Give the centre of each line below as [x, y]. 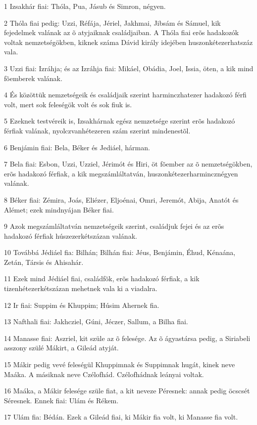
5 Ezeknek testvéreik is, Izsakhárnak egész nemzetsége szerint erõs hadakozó [120, 121]
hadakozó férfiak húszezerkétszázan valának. [71, 235]
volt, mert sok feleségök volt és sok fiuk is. [68, 104]
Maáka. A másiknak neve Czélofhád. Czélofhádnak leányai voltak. [104, 374]
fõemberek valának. [33, 78]
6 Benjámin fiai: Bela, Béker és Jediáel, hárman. [77, 147]
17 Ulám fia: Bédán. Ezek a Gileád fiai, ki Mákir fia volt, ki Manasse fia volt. [121, 417]
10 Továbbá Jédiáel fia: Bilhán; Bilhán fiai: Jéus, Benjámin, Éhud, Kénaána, [120, 252]
